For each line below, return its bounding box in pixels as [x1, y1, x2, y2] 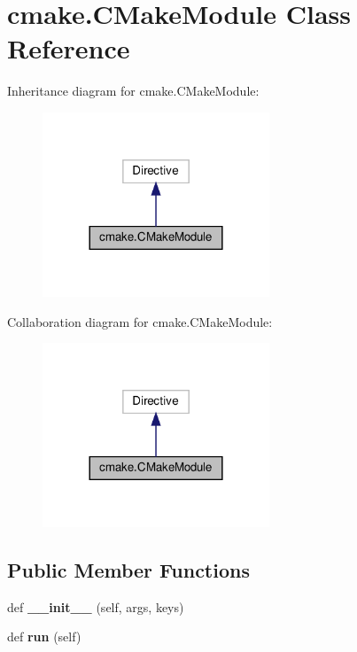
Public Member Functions [7, 556, 250, 584]
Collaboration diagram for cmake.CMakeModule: [7, 312, 273, 330]
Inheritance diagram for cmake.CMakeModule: [7, 81, 260, 100]
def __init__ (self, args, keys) [7, 597, 184, 616]
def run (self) [7, 627, 81, 646]
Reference [7, 30, 130, 66]
